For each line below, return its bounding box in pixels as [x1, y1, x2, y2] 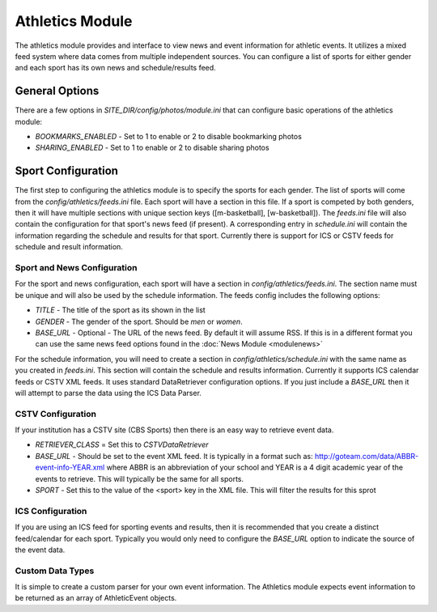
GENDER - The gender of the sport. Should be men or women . [35, 317, 243, 326]
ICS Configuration [15, 505, 87, 516]
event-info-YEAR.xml [35, 462, 105, 473]
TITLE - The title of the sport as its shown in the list [35, 305, 206, 315]
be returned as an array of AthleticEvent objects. [15, 593, 177, 603]
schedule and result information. [15, 242, 123, 252]
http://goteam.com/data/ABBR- [314, 451, 419, 461]
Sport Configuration [15, 164, 119, 178]
